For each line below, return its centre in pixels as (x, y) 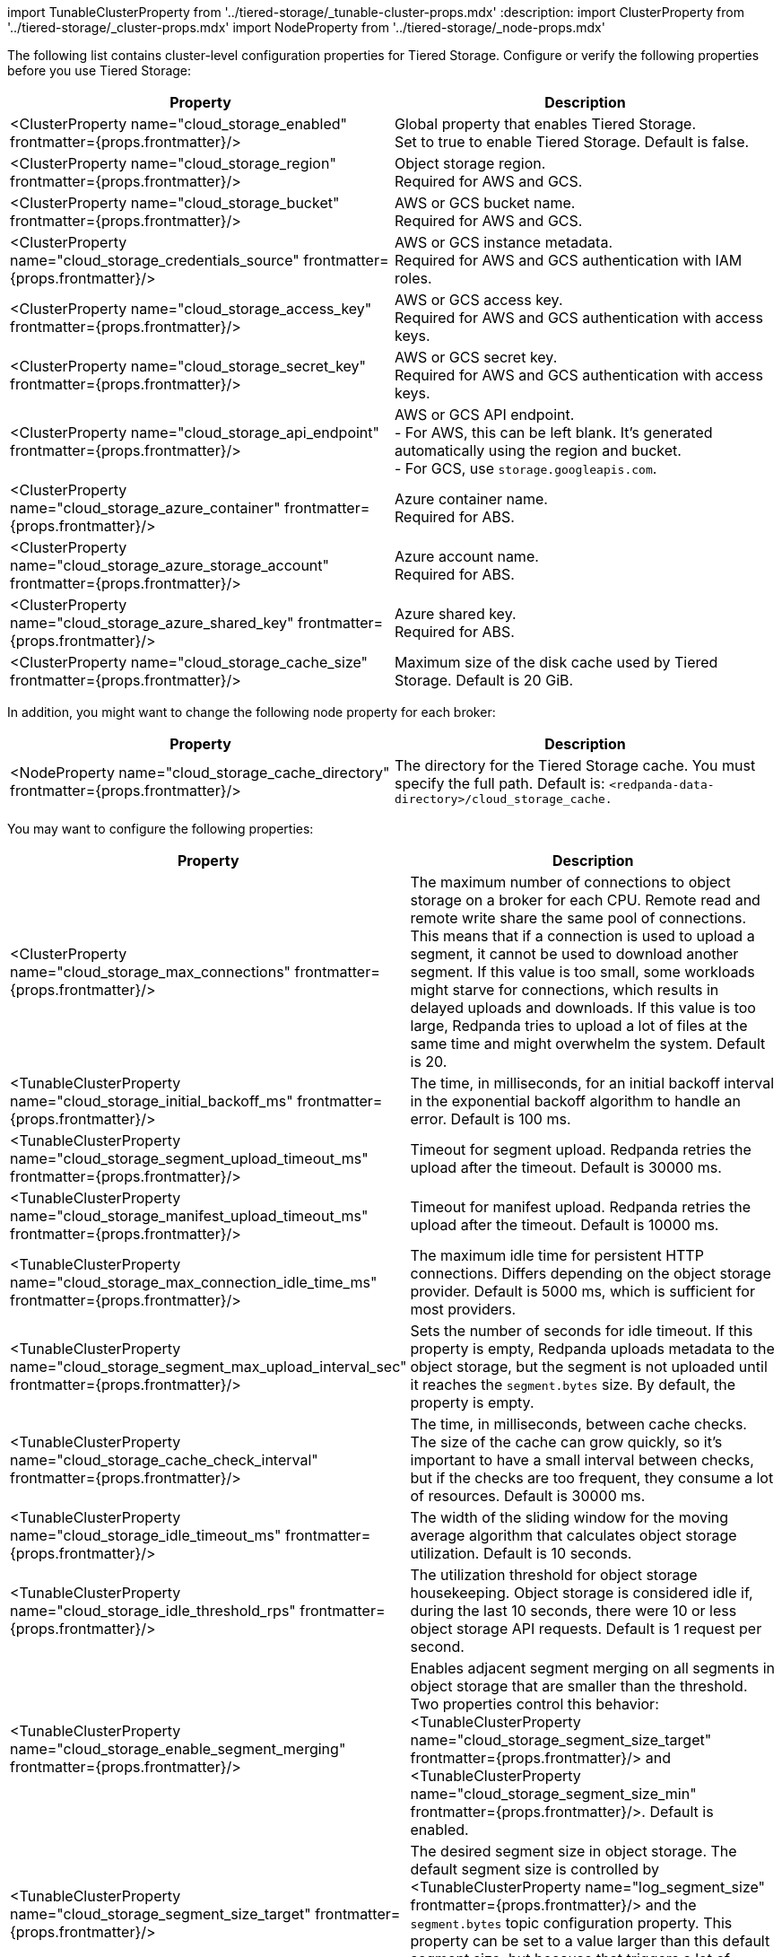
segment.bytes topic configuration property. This (571, 1923)
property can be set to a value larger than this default (590, 1941)
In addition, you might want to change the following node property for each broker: (252, 712)
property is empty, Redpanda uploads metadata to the (592, 1349)
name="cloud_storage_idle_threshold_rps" (153, 1611)
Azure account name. (467, 556)
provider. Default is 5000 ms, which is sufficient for (582, 1291)
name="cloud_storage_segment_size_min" (553, 1794)
